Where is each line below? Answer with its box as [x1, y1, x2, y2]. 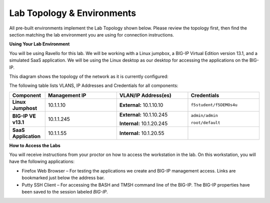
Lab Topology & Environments [9, 7, 136, 18]
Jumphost [12, 104, 37, 111]
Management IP [47, 91, 86, 98]
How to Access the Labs [9, 142, 61, 148]
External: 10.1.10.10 [119, 101, 163, 108]
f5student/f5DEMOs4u [190, 102, 237, 107]
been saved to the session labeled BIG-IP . [21, 189, 108, 195]
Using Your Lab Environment [9, 41, 70, 47]
